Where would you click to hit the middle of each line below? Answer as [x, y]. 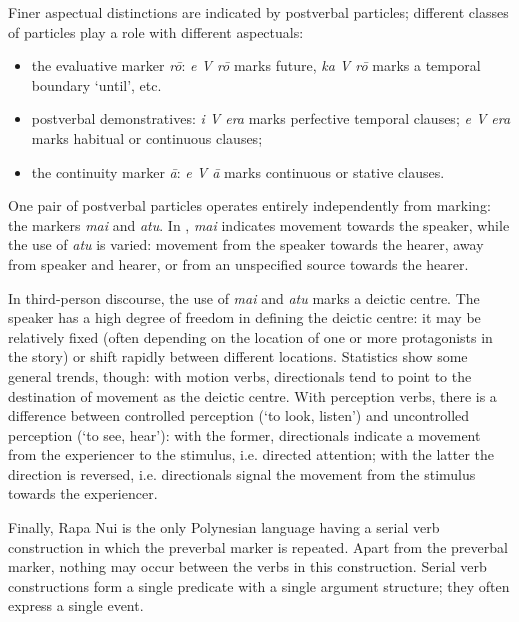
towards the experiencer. [83, 493]
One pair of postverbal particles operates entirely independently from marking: [249, 205]
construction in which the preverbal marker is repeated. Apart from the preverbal [258, 546]
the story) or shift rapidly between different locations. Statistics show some [238, 356]
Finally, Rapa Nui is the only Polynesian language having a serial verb [224, 527]
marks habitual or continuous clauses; [147, 137]
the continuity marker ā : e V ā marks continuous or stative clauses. [238, 171]
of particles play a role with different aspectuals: [156, 31]
